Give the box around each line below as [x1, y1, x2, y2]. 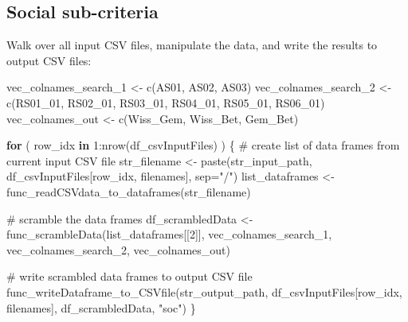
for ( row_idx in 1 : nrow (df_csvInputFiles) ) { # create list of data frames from [6, 137, 400, 153]
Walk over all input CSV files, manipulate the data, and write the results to [6, 37, 378, 53]
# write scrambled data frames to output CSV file [6, 268, 253, 285]
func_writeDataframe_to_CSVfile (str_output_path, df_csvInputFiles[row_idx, [6, 283, 402, 300]
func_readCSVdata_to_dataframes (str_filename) [6, 183, 251, 200]
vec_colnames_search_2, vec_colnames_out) [6, 241, 230, 258]
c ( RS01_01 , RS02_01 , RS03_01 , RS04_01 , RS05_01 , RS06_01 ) [6, 94, 325, 111]
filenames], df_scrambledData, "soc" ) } [6, 299, 196, 316]
